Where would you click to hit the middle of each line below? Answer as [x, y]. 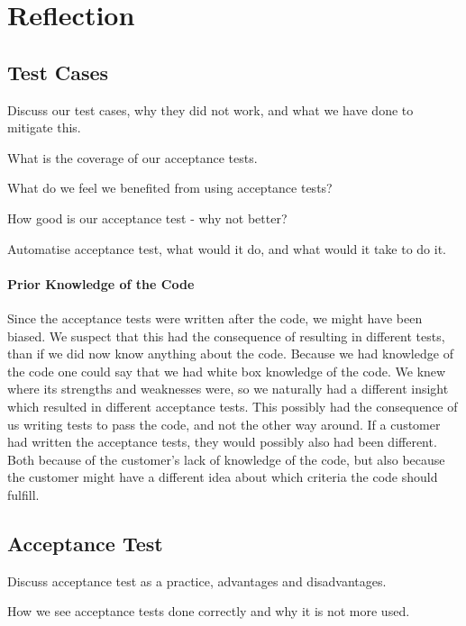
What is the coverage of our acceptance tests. [132, 157]
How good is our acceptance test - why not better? [147, 218]
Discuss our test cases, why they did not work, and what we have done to [210, 109]
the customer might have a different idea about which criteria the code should [223, 477]
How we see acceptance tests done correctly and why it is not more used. [209, 611]
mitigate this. [44, 127]
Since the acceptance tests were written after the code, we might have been [215, 318]
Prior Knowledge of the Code [101, 283]
